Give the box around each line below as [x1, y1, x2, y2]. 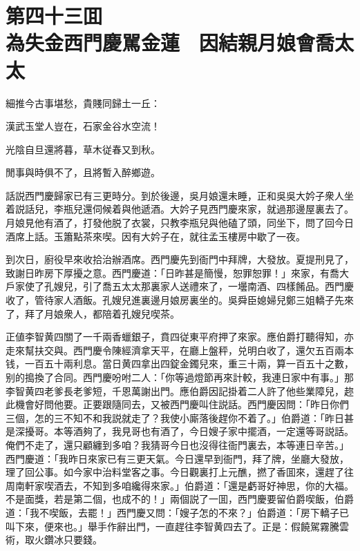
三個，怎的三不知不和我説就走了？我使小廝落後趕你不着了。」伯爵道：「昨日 [6, 410, 344, 425]
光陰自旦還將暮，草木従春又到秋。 [6, 142, 160, 156]
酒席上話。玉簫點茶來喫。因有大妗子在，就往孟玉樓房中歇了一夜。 [6, 229, 305, 243]
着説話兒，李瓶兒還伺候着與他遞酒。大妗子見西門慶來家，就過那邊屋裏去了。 [6, 202, 354, 216]
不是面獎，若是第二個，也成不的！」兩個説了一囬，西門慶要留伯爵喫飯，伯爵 [6, 492, 354, 506]
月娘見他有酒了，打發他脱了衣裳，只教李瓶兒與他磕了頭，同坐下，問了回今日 [6, 215, 354, 230]
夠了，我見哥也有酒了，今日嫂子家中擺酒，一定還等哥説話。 [82, 424, 354, 438]
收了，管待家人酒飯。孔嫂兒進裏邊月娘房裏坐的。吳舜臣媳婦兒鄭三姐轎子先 [6, 293, 344, 307]
